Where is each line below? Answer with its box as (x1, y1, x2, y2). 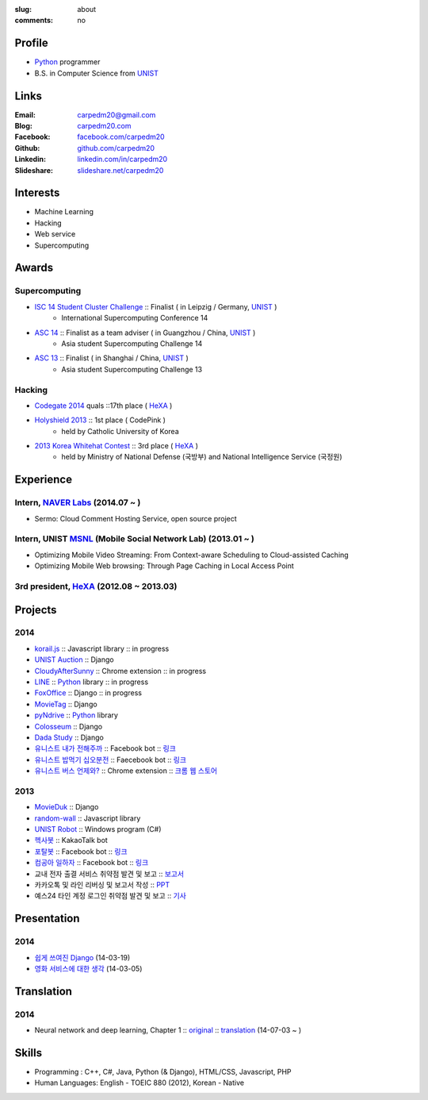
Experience (14, 473, 73, 487)
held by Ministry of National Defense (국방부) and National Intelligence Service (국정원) (61, 452, 342, 462)
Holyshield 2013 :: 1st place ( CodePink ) (34, 415, 166, 425)
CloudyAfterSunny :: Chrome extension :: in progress (34, 666, 207, 675)
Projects (14, 603, 57, 617)
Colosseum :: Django (34, 721, 103, 731)
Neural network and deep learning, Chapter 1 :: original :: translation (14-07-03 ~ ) (34, 1025, 302, 1035)
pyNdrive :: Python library (34, 710, 119, 720)
